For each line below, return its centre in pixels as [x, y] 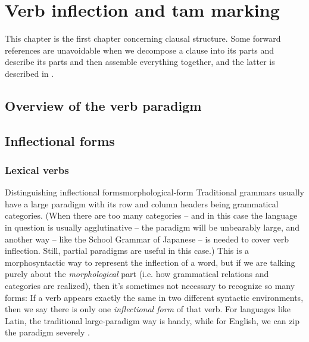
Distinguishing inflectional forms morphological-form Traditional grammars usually [154, 192]
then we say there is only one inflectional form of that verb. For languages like [148, 309]
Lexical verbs [37, 170]
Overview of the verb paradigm [103, 105]
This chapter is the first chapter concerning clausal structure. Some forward [143, 38]
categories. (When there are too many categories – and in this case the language [151, 215]
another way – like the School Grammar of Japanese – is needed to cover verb [147, 239]
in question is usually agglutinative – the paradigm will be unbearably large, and [152, 227]
